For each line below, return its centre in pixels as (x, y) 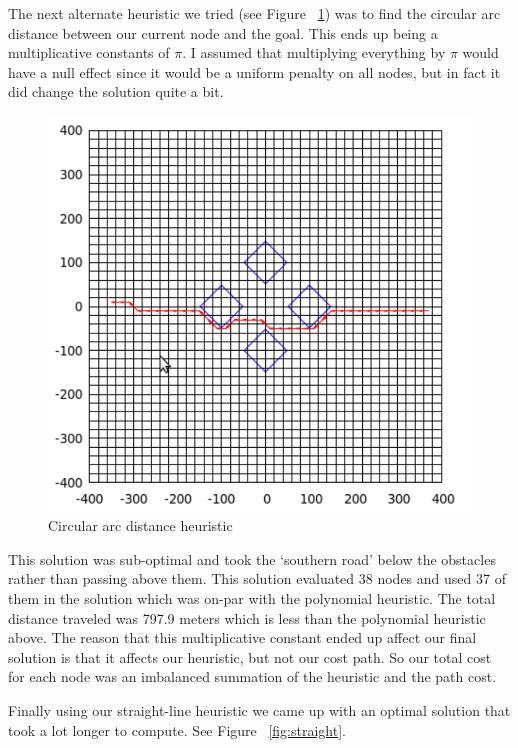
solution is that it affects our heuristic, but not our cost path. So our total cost (250, 656)
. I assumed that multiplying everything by (314, 52)
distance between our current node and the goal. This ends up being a (223, 32)
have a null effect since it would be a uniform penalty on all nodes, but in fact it (254, 71)
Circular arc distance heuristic (140, 525)
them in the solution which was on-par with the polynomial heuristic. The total (252, 598)
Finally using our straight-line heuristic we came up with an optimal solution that (259, 710)
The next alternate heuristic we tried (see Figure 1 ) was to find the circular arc (254, 13)
